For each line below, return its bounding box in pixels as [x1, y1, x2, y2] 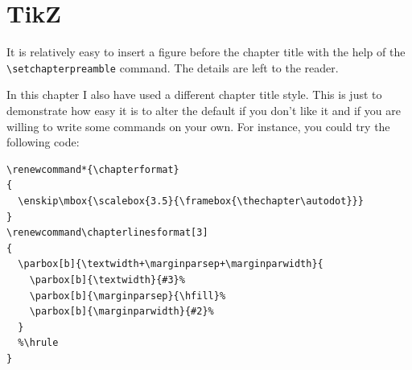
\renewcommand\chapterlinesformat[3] [6, 227, 208, 239]
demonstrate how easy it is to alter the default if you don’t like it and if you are [6, 101, 401, 118]
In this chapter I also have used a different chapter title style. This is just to [6, 86, 382, 103]
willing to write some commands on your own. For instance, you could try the [6, 117, 390, 134]
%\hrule [18, 337, 59, 349]
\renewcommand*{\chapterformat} [6, 163, 179, 175]
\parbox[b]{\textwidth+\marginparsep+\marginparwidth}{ [18, 258, 323, 270]
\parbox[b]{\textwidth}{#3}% [29, 273, 185, 286]
